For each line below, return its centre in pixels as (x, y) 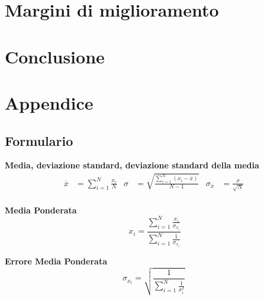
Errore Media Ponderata (56, 261)
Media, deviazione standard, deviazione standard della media (132, 165)
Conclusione (55, 56)
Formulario (39, 140)
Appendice (49, 102)
